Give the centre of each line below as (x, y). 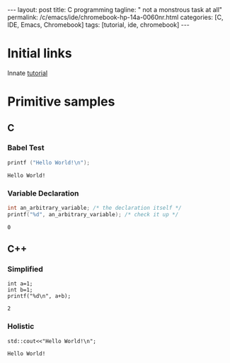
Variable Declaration (43, 193)
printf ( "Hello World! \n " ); (49, 162)
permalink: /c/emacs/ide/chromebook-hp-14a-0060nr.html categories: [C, (115, 17)
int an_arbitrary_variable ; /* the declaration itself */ (94, 208)
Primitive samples (61, 102)
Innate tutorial (28, 73)
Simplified (25, 269)
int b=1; (20, 290)
